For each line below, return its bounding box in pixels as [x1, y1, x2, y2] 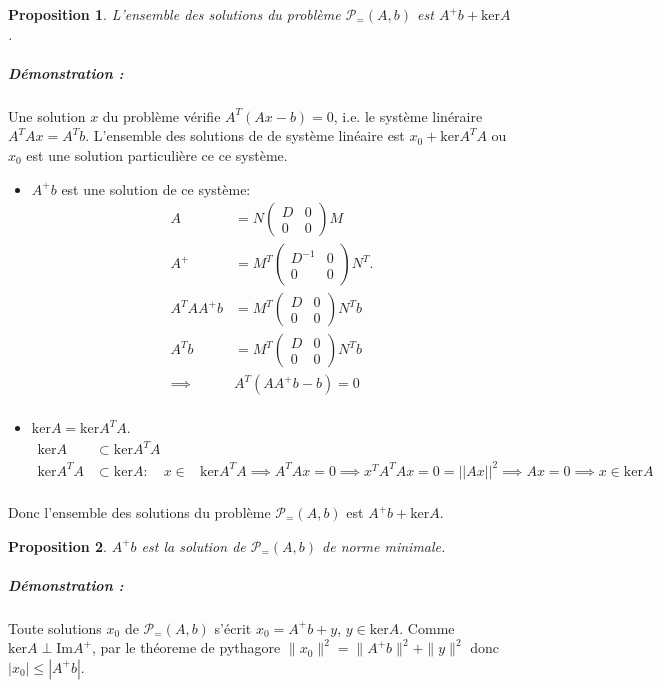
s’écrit [214, 617, 252, 638]
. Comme [399, 617, 455, 638]
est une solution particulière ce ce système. [26, 144, 288, 165]
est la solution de [141, 535, 246, 556]
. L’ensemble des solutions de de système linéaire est [85, 125, 405, 146]
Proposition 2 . [8, 535, 107, 556]
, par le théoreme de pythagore [91, 637, 281, 658]
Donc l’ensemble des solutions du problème [8, 502, 271, 522]
